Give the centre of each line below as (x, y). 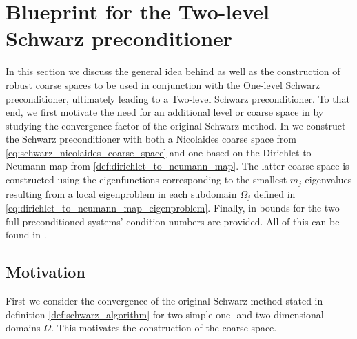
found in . (26, 235)
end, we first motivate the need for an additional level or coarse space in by (165, 112)
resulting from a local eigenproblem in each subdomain (121, 193)
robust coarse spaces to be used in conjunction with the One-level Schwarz (163, 84)
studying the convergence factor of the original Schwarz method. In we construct (176, 125)
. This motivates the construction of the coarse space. (164, 328)
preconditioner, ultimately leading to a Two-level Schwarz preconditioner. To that (178, 98)
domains (23, 328)
